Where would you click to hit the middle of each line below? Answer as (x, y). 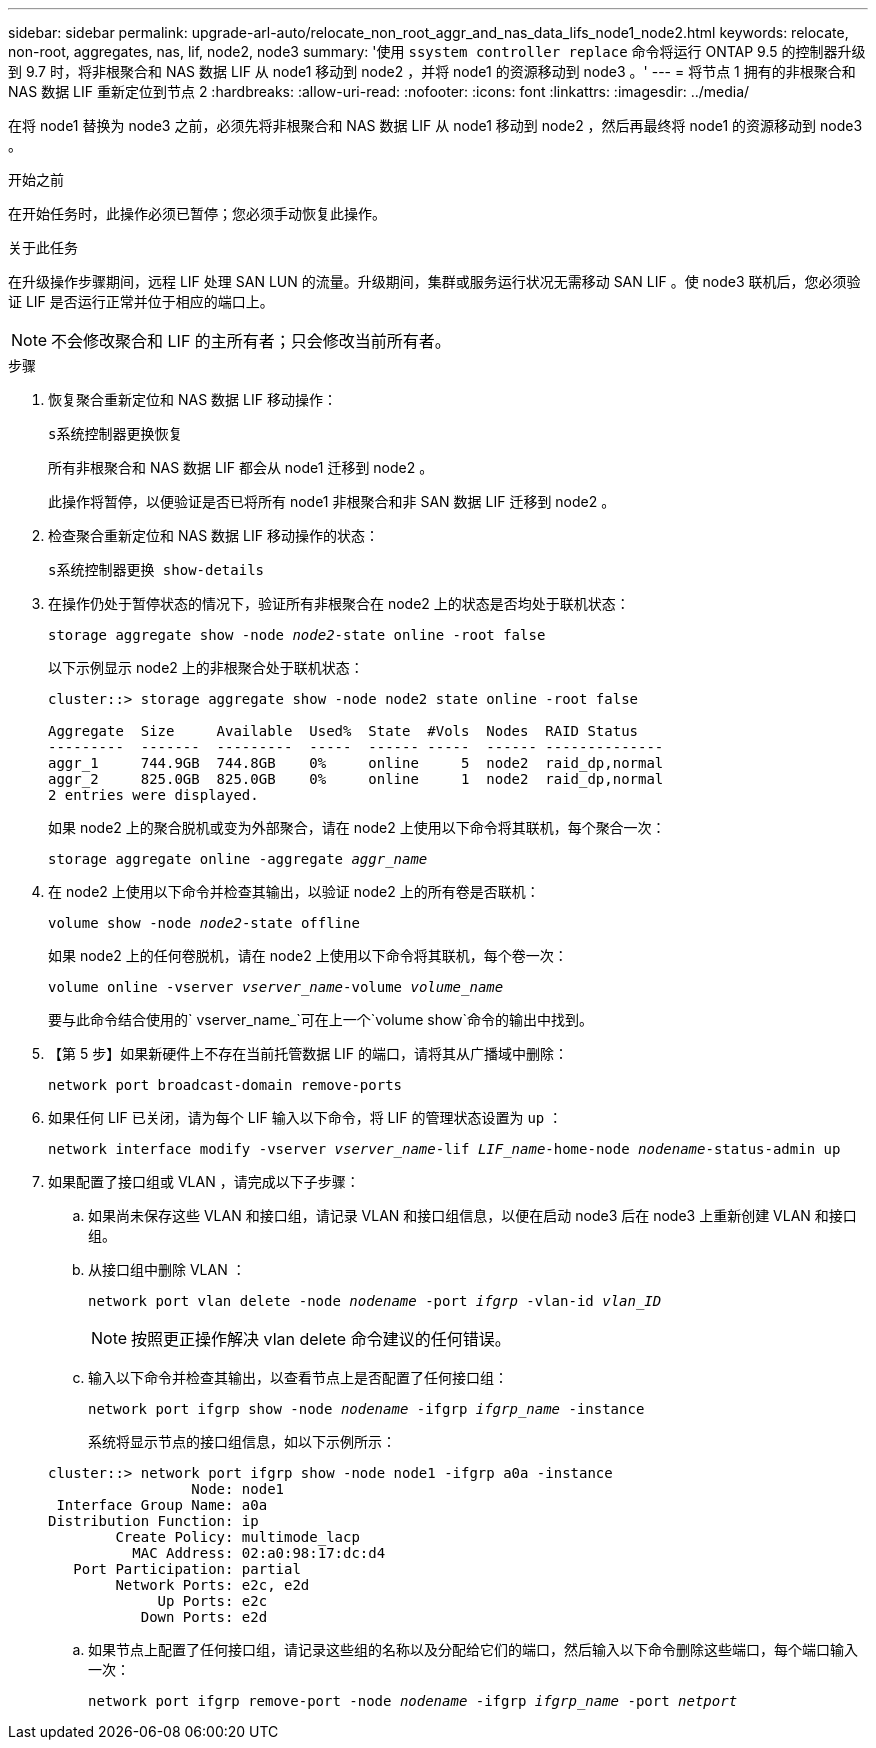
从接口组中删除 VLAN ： (167, 1269)
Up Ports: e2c (212, 1601)
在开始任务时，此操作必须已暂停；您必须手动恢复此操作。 (197, 213)
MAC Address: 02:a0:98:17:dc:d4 (259, 1553)
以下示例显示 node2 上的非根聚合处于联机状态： (206, 667)
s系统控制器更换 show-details (156, 570)
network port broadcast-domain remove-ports (225, 1085)
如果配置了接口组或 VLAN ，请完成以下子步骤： (204, 1181)
